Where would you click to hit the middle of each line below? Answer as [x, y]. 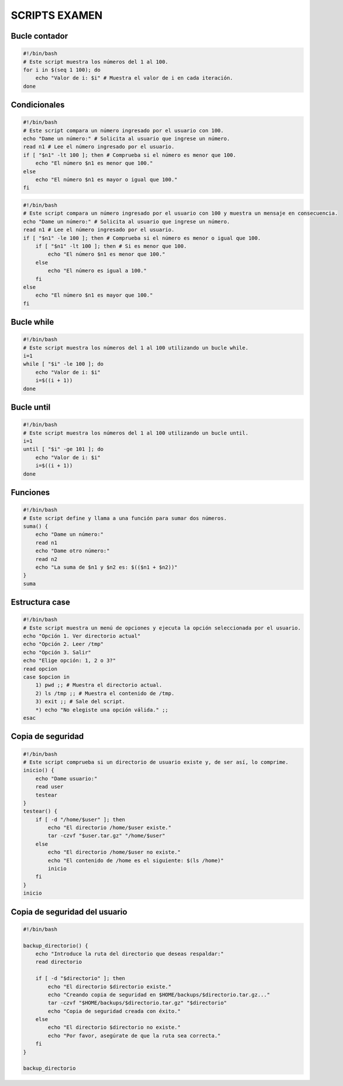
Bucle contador [40, 36]
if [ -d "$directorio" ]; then [80, 978]
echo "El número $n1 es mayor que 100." [94, 295]
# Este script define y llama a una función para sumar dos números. [125, 518]
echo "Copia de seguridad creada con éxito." [114, 1011]
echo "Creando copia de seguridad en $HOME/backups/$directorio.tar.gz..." [159, 994]
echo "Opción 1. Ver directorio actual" [82, 636]
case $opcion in [47, 677]
